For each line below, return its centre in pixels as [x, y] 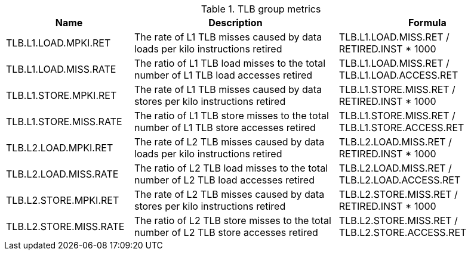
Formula [427, 23]
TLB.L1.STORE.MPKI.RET [61, 95]
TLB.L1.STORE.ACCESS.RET [401, 128]
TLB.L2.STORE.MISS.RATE [65, 226]
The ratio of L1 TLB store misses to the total [232, 116]
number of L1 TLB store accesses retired [225, 128]
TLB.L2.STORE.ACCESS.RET [403, 232]
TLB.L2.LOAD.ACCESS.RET [400, 180]
